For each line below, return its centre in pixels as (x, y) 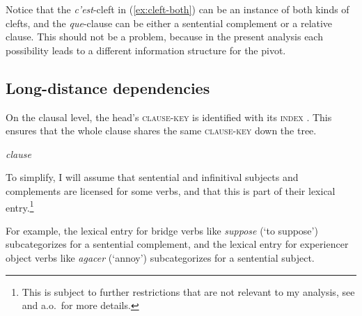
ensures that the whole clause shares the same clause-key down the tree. (161, 131)
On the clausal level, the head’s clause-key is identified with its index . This (169, 117)
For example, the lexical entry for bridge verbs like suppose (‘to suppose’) (162, 230)
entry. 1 (20, 206)
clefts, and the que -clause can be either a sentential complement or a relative (169, 23)
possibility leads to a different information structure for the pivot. (146, 50)
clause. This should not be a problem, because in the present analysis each (164, 37)
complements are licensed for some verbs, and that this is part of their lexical (171, 190)
